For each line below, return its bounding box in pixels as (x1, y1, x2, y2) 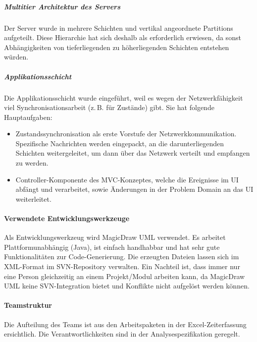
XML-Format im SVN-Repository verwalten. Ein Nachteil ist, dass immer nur (4, 261, 240, 272)
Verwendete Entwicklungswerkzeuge (4, 213, 130, 224)
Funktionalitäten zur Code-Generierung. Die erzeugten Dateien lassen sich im (4, 251, 239, 262)
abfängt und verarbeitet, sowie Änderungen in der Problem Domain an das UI (15, 184, 254, 194)
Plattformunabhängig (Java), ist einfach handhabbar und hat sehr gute (4, 241, 220, 252)
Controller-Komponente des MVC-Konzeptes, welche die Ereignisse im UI (15, 174, 239, 184)
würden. (4, 52, 29, 62)
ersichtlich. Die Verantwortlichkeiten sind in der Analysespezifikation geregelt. (4, 329, 240, 339)
